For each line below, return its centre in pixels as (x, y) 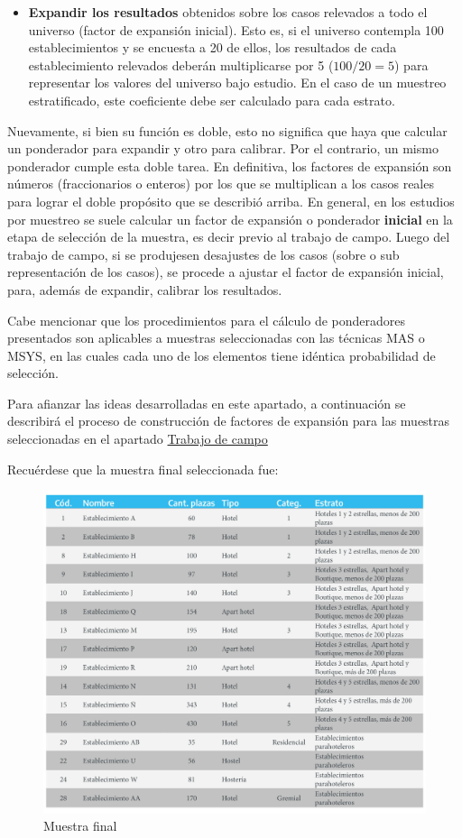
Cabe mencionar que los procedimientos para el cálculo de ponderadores (207, 320)
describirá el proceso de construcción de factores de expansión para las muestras (229, 421)
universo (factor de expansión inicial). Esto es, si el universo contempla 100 (236, 29)
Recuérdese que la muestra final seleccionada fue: (143, 469)
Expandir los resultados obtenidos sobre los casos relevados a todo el (228, 12)
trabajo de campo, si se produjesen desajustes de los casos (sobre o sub (203, 254)
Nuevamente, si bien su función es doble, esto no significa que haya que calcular (227, 130)
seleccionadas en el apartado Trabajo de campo (138, 439)
